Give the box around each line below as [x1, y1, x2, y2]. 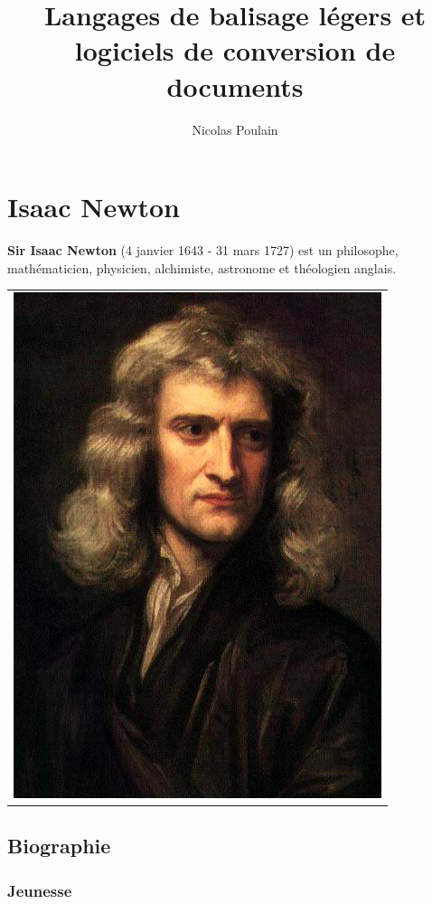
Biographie [7, 832, 111, 860]
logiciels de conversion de [74, 32, 396, 69]
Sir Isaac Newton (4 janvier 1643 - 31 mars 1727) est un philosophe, [7, 241, 399, 260]
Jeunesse [7, 879, 72, 901]
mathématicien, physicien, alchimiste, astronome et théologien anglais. [7, 258, 397, 277]
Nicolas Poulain [192, 119, 278, 138]
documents [166, 67, 304, 104]
